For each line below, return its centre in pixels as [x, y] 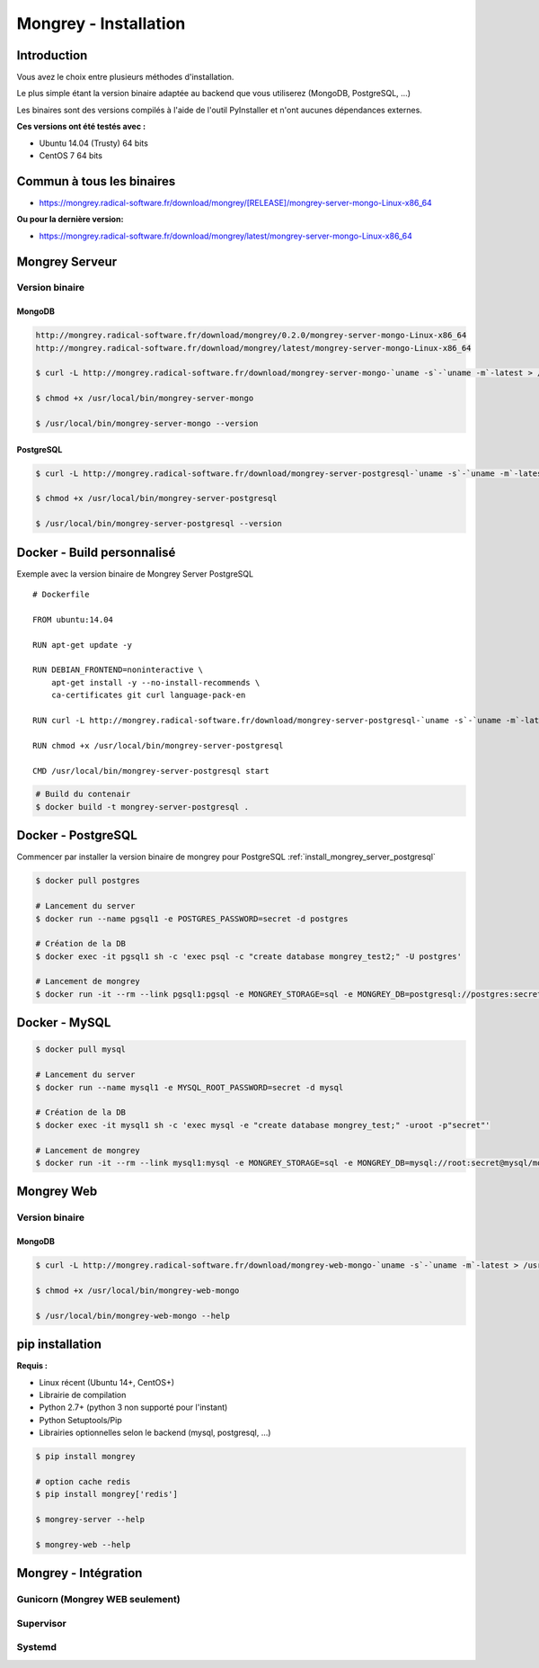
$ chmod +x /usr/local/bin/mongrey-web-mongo [137, 1290]
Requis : [32, 1366]
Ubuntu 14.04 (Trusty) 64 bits [93, 143]
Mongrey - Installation [101, 23]
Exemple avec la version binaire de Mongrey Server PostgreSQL [135, 574]
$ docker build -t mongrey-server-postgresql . [142, 807]
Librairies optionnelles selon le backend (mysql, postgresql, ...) [155, 1433]
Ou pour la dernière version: [70, 220]
